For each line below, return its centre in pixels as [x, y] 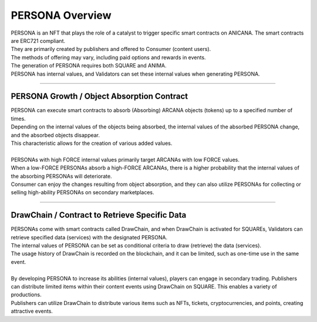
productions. [26, 295]
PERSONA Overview [61, 15]
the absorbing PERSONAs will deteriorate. [61, 176]
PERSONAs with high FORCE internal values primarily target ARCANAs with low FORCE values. [125, 160]
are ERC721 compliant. [38, 40]
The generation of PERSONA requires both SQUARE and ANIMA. [89, 66]
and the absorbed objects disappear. [55, 135]
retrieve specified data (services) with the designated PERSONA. [89, 237]
